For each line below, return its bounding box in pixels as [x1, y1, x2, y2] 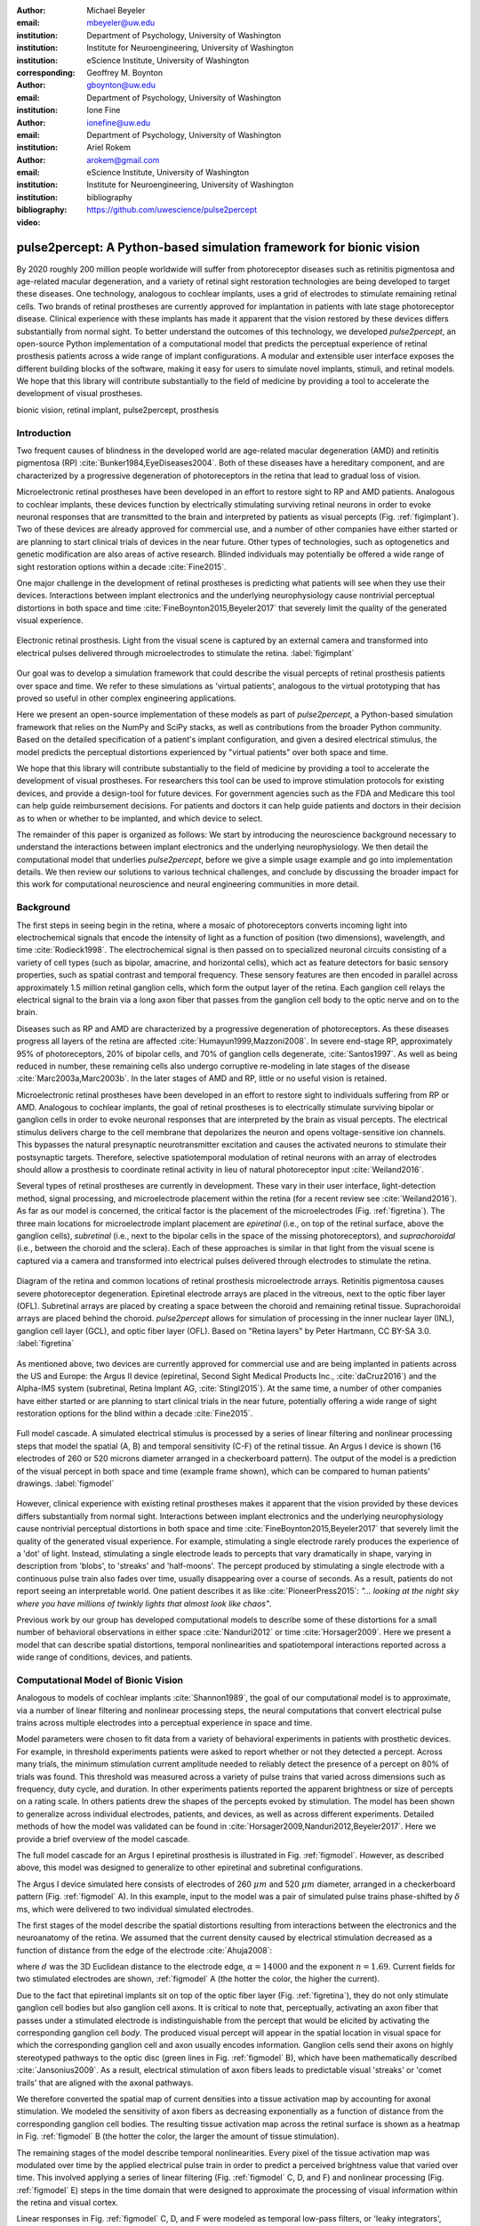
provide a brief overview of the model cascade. [16, 1833, 190, 1844]
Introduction [16, 427, 71, 439]
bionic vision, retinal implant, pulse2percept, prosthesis [16, 404, 220, 415]
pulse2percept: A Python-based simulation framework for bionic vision [16, 240, 420, 256]
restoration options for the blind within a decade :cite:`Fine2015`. [16, 1408, 253, 1419]
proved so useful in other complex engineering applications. [16, 693, 237, 703]
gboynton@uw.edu [86, 80, 156, 91]
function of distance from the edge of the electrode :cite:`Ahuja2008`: [16, 1945, 273, 1955]
